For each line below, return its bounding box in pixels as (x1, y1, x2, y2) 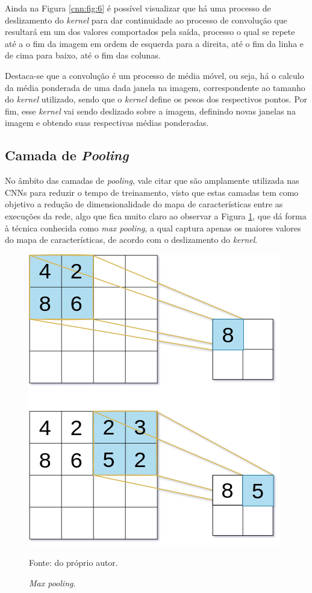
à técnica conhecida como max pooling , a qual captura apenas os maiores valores (5, 221, 301, 234)
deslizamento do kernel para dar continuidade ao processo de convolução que (5, 13, 287, 26)
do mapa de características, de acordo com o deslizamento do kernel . (5, 233, 258, 246)
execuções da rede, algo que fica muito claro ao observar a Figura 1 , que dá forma (5, 209, 307, 222)
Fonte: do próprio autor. (29, 556, 118, 569)
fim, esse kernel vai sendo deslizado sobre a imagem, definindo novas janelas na (5, 104, 296, 117)
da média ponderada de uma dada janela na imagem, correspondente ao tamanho (5, 81, 305, 93)
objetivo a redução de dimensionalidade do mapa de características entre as (5, 198, 283, 210)
